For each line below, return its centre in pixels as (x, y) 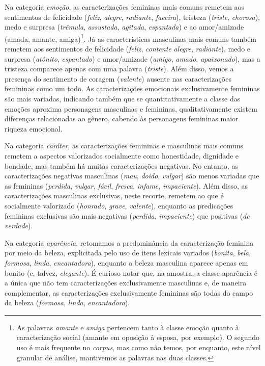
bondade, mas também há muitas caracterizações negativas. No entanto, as (121, 165)
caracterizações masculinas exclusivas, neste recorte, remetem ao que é (114, 195)
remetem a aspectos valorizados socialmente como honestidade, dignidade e (122, 155)
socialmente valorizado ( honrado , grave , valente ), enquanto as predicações (119, 205)
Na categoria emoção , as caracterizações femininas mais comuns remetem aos (125, 7)
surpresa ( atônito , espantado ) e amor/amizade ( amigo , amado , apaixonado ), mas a (132, 58)
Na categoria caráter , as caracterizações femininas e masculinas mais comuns (124, 146)
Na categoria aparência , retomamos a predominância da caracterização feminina (129, 242)
